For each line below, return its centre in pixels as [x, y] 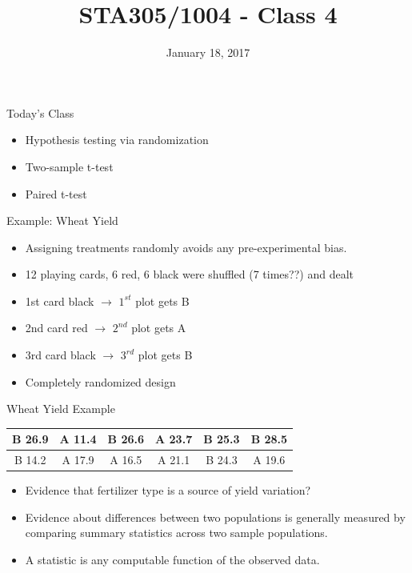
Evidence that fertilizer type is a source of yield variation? [168, 490]
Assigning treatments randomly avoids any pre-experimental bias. [186, 247]
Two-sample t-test [69, 166]
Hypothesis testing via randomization [117, 140]
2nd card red [56, 328]
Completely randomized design [100, 381]
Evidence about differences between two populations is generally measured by [215, 517]
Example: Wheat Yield [62, 220]
